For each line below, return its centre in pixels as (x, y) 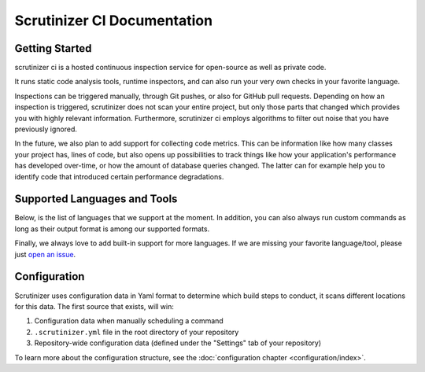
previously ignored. (46, 129)
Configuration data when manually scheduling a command (129, 321)
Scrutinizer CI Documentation (113, 20)
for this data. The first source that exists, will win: (94, 306)
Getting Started (53, 48)
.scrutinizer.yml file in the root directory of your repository (137, 332)
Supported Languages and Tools (96, 199)
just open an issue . (45, 254)
